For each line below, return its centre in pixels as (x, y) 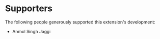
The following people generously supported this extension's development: (80, 22)
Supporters (29, 9)
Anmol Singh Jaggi (31, 31)
